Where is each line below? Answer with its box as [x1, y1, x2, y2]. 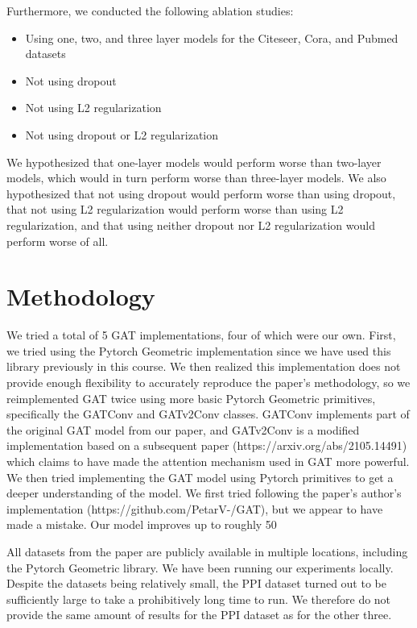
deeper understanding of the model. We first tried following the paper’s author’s [6, 485, 402, 501]
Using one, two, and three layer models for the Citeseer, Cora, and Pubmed [25, 29, 398, 46]
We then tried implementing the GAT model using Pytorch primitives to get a [6, 468, 394, 485]
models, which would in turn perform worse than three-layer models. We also [6, 169, 386, 186]
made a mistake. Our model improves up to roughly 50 [6, 516, 277, 533]
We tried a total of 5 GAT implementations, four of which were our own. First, [6, 326, 396, 343]
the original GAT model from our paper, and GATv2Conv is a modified [6, 421, 360, 438]
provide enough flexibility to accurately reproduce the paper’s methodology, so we [6, 374, 411, 391]
